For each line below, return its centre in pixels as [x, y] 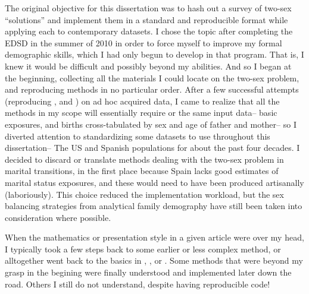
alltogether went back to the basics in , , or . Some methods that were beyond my [154, 260]
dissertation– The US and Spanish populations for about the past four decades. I [152, 148]
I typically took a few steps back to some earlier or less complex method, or [143, 249]
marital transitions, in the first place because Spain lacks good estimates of [142, 171]
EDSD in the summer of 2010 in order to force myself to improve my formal [143, 42]
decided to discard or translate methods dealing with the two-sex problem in [144, 159]
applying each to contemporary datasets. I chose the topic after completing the [149, 31]
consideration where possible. [58, 217]
